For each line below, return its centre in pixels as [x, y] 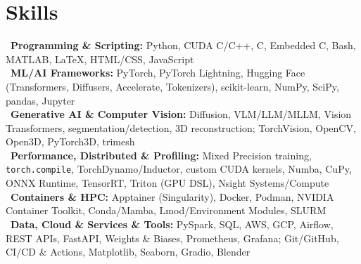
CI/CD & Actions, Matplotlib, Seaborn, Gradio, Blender [128, 252]
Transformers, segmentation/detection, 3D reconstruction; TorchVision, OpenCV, [181, 127]
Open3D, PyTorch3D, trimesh [70, 141]
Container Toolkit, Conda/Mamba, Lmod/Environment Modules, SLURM [166, 210]
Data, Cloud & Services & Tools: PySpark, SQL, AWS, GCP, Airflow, [172, 224]
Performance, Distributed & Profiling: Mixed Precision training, [161, 155]
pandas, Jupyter [40, 100]
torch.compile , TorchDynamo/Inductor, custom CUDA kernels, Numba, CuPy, [179, 169]
